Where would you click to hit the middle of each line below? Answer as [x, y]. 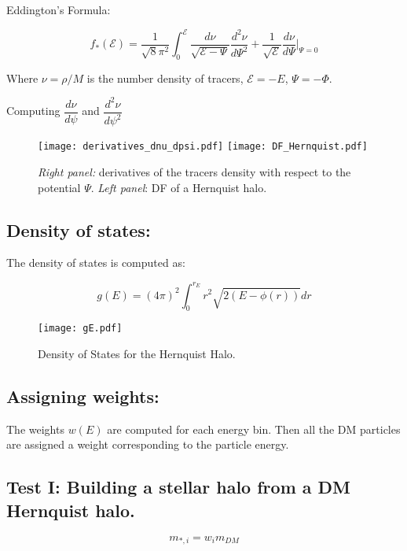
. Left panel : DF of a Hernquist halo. [179, 187]
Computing [33, 111]
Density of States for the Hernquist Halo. [137, 353]
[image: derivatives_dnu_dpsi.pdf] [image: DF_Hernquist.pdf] [203, 147]
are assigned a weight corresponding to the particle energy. [148, 444]
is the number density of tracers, [165, 78]
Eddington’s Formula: [59, 9]
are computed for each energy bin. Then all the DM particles [254, 429]
